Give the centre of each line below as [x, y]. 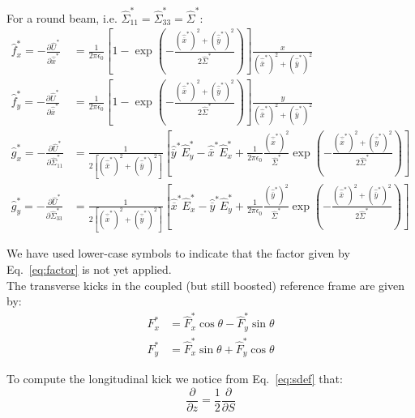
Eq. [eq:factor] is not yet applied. [89, 269]
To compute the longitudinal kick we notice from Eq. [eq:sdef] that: [175, 379]
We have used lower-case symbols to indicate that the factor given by [178, 253]
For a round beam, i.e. [62, 17]
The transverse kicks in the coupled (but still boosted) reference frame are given [205, 285]
